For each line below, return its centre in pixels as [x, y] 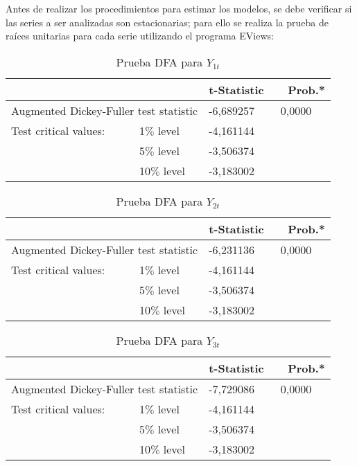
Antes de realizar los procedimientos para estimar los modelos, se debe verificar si [179, 8]
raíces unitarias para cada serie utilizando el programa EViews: [140, 36]
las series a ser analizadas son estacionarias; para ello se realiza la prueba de [167, 22]
